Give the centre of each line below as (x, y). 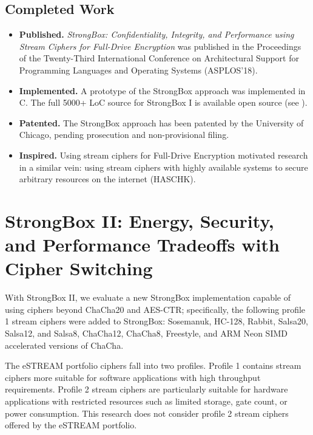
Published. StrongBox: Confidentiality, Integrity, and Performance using (156, 34)
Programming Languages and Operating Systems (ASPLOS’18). (138, 70)
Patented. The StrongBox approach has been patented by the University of (161, 122)
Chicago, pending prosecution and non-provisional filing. (124, 135)
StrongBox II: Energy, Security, (140, 220)
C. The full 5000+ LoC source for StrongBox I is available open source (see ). (163, 102)
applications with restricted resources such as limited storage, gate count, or (146, 401)
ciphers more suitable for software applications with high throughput (133, 377)
